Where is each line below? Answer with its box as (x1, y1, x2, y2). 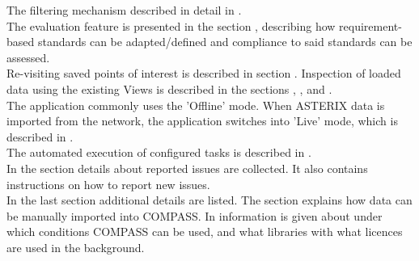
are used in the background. (6, 238, 145, 255)
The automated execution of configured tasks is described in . (6, 144, 311, 161)
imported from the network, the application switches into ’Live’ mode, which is (6, 112, 398, 129)
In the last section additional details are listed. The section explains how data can (6, 192, 413, 208)
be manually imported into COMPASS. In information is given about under (6, 207, 383, 224)
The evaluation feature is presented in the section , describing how (6, 17, 336, 34)
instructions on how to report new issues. (6, 175, 210, 192)
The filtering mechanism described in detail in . (6, 2, 242, 18)
